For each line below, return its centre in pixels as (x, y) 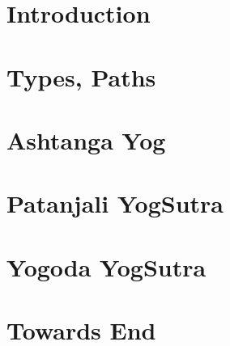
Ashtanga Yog (86, 139)
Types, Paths (81, 76)
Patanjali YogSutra (115, 203)
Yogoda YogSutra (106, 266)
